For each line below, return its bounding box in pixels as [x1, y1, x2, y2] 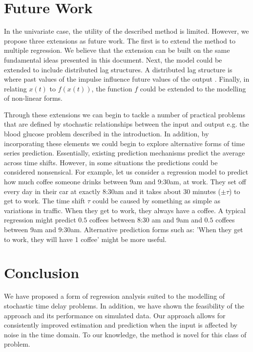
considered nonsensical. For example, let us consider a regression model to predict [4, 167, 249, 177]
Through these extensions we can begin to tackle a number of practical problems [4, 109, 245, 119]
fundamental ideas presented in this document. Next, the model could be [4, 54, 222, 65]
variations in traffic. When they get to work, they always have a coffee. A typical [4, 205, 246, 215]
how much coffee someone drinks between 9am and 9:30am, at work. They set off [4, 176, 246, 187]
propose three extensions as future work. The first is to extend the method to [4, 35, 235, 45]
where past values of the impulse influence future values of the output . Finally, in [4, 74, 250, 84]
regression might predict [4, 215, 76, 225]
